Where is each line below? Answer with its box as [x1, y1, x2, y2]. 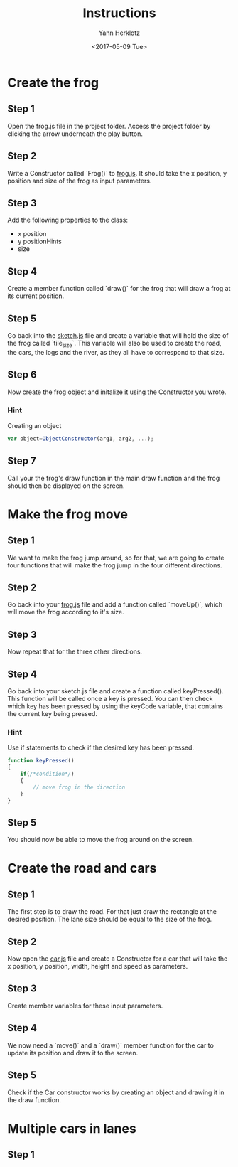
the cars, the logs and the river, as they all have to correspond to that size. [7, 348, 225, 356]
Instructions [82, 5, 156, 21]
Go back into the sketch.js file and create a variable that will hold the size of [7, 331, 229, 339]
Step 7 [7, 455, 37, 467]
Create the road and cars [7, 860, 157, 876]
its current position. [7, 292, 65, 300]
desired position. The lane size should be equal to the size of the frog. [7, 915, 212, 924]
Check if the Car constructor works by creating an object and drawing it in [7, 1088, 225, 1097]
